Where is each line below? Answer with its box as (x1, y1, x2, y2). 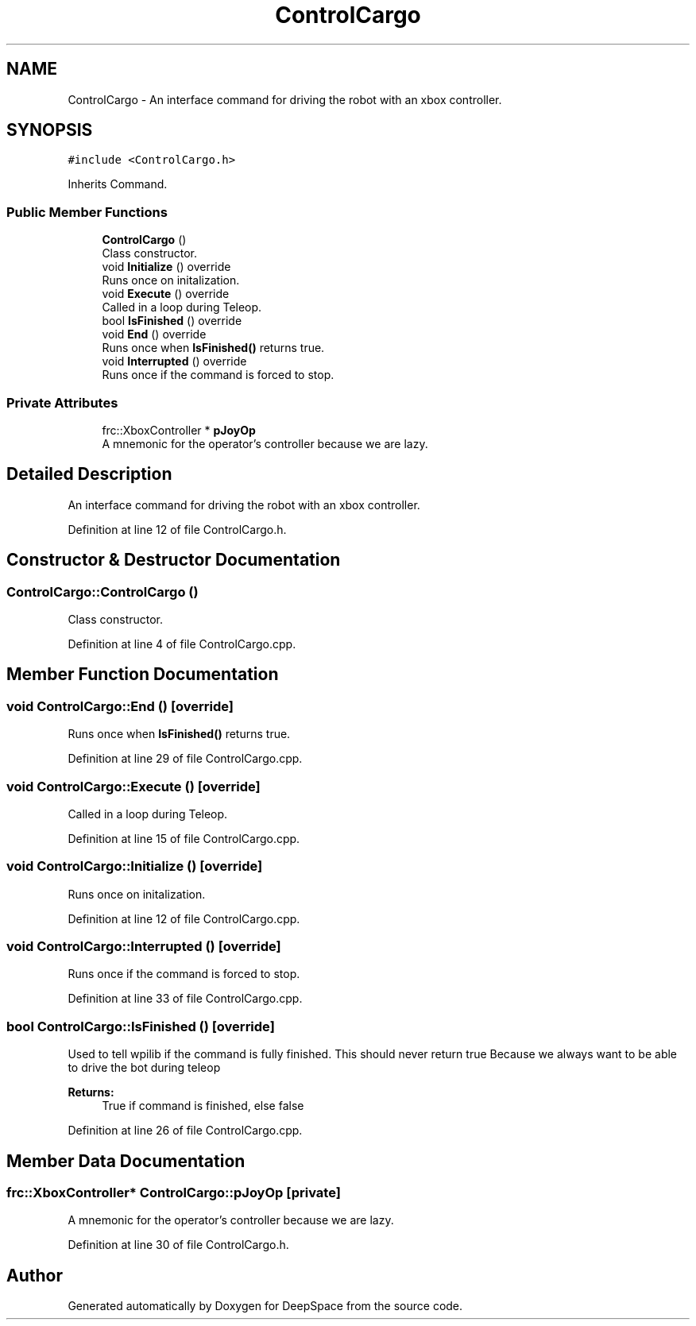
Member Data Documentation (6, 1150, 246, 1171)
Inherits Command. (68, 177, 168, 191)
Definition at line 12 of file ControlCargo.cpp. (68, 911, 300, 926)
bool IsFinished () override (102, 314, 242, 328)
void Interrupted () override (102, 354, 247, 369)
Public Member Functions (6, 203, 168, 220)
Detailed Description (6, 464, 172, 485)
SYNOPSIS (6, 120, 93, 141)
